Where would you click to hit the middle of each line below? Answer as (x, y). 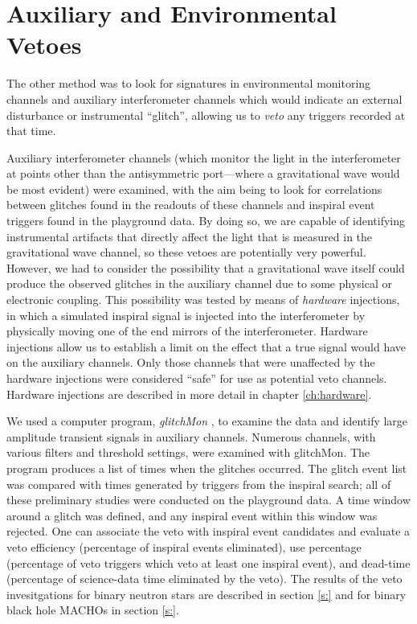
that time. (31, 131)
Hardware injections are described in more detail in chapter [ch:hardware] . (189, 394)
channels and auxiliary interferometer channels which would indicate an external (204, 99)
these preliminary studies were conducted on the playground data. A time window (208, 500)
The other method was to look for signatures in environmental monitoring (189, 83)
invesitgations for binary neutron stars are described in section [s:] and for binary (206, 594)
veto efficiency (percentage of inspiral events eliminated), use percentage (184, 546)
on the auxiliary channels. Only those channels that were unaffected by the (191, 362)
